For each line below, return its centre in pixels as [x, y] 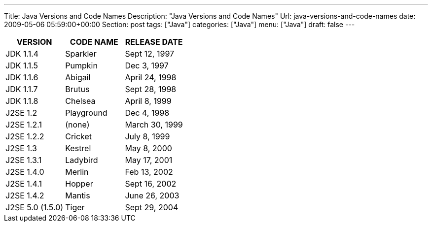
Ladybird [82, 160]
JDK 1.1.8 [22, 101]
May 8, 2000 [148, 148]
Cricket [79, 136]
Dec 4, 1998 [147, 113]
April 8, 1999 [148, 101]
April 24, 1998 [151, 77]
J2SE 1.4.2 [25, 195]
